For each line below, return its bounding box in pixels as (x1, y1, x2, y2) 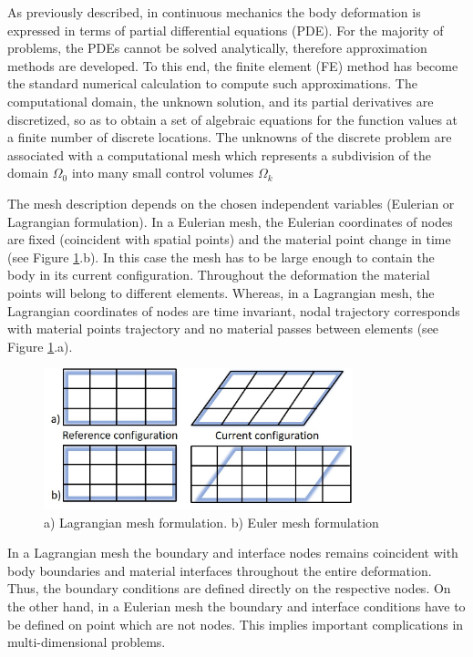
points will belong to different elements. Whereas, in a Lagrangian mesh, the (7, 282, 435, 302)
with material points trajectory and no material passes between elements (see (7, 319, 439, 338)
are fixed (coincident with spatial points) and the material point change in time (7, 230, 451, 249)
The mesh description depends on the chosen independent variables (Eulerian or (7, 193, 455, 212)
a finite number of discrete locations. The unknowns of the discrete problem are (7, 128, 452, 147)
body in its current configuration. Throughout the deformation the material (7, 265, 430, 284)
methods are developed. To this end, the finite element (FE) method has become (7, 56, 458, 75)
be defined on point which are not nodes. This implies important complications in (7, 614, 464, 633)
